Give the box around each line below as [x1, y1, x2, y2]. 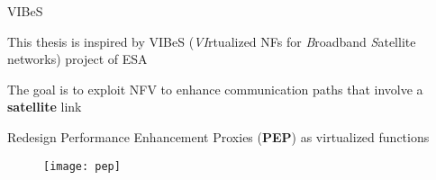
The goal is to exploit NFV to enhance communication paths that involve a [7, 79, 423, 98]
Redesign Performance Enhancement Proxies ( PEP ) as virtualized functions [7, 127, 430, 146]
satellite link [7, 97, 82, 116]
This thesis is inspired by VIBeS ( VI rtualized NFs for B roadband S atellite [7, 31, 416, 50]
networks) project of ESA [7, 49, 148, 68]
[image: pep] [43, 159, 121, 173]
